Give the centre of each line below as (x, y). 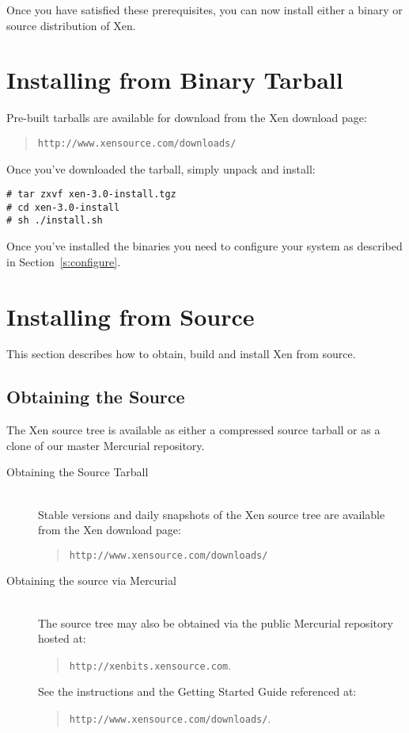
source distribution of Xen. (71, 25)
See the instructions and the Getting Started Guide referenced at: (197, 691)
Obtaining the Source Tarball (78, 472)
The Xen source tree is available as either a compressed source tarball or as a (193, 430)
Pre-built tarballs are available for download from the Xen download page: (187, 118)
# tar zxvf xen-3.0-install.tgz (91, 195)
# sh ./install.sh (55, 221)
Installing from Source (131, 316)
